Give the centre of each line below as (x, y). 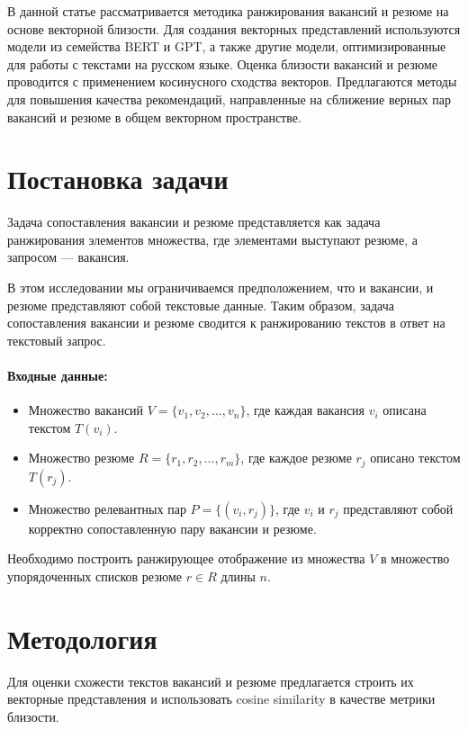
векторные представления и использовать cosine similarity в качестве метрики (221, 699)
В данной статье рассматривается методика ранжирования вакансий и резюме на (228, 11)
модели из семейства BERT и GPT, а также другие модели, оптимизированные (227, 46)
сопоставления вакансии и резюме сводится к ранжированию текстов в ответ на (226, 323)
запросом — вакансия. (68, 257)
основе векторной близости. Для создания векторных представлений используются (234, 28)
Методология (82, 638)
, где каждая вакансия (306, 410)
